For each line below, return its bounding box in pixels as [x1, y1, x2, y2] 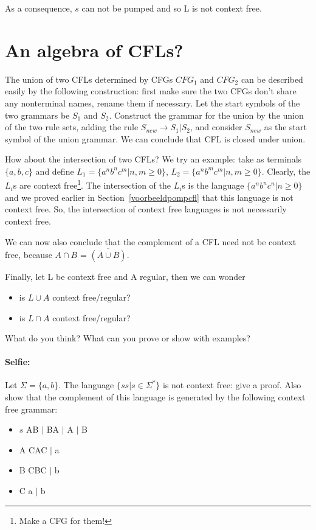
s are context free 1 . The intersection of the [13, 177, 171, 192]
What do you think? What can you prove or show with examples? [5, 332, 250, 344]
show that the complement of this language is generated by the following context [5, 391, 306, 403]
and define [35, 164, 74, 177]
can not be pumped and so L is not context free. [81, 2, 262, 14]
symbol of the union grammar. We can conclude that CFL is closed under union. [5, 132, 306, 145]
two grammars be [5, 108, 70, 121]
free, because [5, 248, 52, 261]
